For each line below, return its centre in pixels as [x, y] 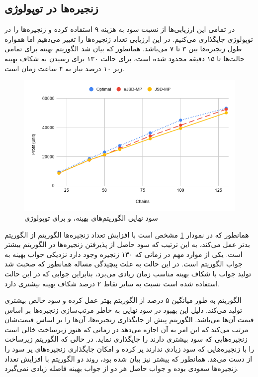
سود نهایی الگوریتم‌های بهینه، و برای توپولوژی [91, 217]
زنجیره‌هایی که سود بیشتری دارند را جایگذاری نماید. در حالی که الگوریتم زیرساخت [126, 339]
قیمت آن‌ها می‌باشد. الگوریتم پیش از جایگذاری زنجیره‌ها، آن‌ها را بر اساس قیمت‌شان [129, 319]
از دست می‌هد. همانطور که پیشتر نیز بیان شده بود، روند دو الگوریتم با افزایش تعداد [129, 358]
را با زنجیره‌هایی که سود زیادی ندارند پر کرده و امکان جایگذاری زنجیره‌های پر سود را [129, 349]
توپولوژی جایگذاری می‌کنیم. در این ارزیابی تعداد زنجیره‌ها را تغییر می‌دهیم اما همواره [129, 39]
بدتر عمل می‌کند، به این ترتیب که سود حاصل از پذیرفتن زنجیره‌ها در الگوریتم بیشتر [127, 244]
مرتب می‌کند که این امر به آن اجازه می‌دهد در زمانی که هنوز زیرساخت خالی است [127, 329]
